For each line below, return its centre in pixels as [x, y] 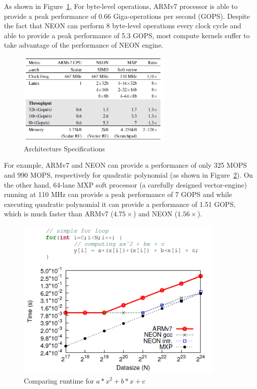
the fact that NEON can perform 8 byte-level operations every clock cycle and [123, 26]
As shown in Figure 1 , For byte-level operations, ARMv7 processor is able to [121, 6]
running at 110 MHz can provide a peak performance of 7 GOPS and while [118, 194]
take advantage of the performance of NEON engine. [84, 45]
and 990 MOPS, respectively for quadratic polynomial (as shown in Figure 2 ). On [128, 175]
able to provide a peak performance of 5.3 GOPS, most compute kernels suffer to [127, 35]
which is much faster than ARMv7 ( [59, 214]
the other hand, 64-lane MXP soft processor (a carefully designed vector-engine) [126, 184]
